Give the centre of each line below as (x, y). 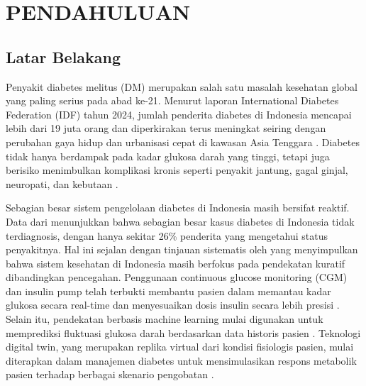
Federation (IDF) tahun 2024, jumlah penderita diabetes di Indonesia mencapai (179, 114)
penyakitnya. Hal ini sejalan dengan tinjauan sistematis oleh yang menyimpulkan (182, 249)
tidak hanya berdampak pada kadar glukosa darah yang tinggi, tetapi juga (168, 156)
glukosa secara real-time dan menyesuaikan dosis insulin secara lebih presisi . (173, 305)
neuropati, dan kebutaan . (62, 183)
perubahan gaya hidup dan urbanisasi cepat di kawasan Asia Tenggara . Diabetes (183, 142)
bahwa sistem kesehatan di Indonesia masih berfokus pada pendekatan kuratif (176, 263)
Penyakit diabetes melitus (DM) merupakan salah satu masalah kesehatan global (182, 86)
